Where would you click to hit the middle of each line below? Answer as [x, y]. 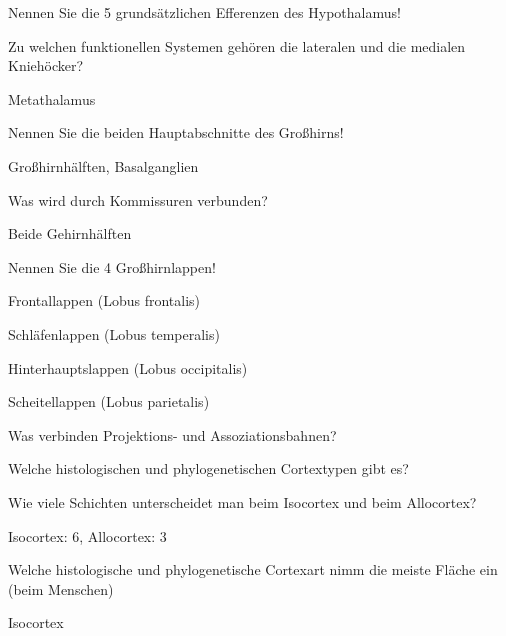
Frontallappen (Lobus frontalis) [104, 300]
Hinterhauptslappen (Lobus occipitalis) [128, 367]
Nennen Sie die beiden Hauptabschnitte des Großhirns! [176, 132]
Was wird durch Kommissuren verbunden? [138, 199]
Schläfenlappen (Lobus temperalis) [114, 333]
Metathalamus [52, 98]
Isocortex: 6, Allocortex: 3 [87, 535]
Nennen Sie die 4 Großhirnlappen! [112, 266]
